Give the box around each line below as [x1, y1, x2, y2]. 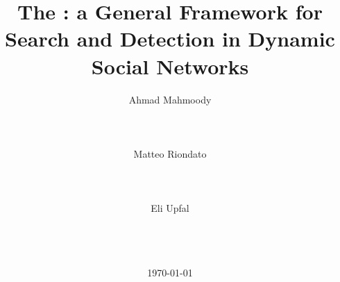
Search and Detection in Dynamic [5, 24, 335, 53]
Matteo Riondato [133, 146, 207, 160]
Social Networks [91, 51, 249, 80]
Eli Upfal [151, 201, 189, 215]
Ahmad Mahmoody [128, 92, 212, 106]
